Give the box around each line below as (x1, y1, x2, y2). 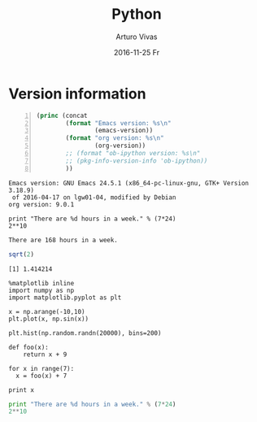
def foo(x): (8, 343, 49, 351)
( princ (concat (36, 111, 88, 120)
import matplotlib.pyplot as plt (8, 294, 122, 302)
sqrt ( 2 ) (8, 250, 35, 259)
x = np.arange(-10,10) (8, 307, 85, 315)
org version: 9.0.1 (8, 200, 75, 208)
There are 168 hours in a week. (8, 236, 118, 244)
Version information (8, 85, 146, 102)
